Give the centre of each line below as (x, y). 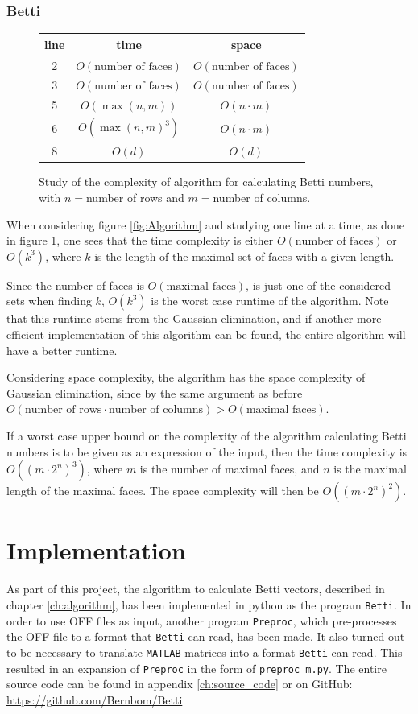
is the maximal (370, 469)
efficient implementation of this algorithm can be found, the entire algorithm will (206, 334)
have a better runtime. (62, 350)
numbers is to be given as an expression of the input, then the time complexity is (207, 451)
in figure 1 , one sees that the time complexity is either (140, 240)
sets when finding (49, 301)
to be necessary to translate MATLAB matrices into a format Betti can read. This (205, 652)
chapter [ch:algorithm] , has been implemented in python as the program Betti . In (209, 604)
